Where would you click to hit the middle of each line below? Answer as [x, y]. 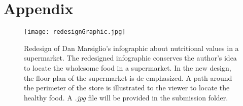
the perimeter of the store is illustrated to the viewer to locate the [127, 88]
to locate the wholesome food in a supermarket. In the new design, [128, 67]
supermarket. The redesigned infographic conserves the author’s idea [130, 58]
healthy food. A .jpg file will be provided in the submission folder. [126, 97]
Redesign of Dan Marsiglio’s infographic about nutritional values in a [131, 48]
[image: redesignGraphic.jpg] [75, 32]
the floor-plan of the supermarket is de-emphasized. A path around [128, 77]
